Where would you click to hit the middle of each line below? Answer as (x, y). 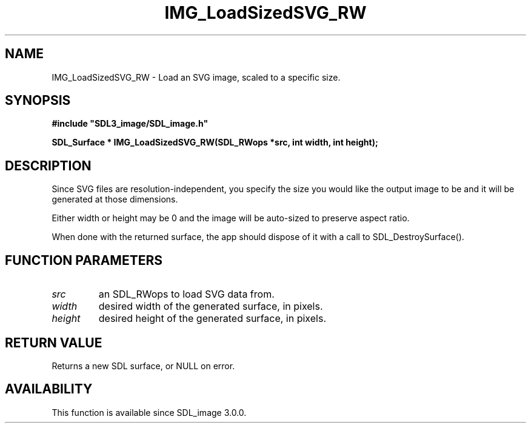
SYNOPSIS (38, 101)
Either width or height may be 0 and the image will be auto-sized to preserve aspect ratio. (231, 218)
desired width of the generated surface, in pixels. (211, 306)
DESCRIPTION (48, 166)
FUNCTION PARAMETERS (84, 260)
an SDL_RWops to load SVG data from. (186, 294)
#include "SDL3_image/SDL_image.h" (130, 124)
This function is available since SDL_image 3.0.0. (149, 412)
